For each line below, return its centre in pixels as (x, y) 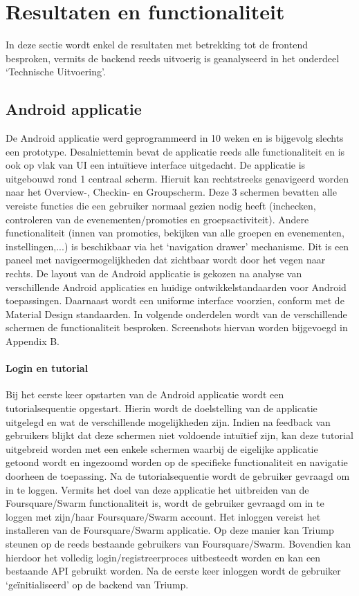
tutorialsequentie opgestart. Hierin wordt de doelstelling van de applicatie (162, 408)
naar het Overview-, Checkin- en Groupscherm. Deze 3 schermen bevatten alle (171, 192)
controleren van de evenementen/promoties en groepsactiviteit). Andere (157, 219)
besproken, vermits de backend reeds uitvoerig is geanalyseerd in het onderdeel (173, 58)
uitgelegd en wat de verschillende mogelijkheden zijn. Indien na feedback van (168, 421)
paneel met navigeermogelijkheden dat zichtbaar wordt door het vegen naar (166, 260)
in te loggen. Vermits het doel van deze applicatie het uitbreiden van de (157, 489)
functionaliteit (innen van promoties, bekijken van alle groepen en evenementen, (175, 233)
